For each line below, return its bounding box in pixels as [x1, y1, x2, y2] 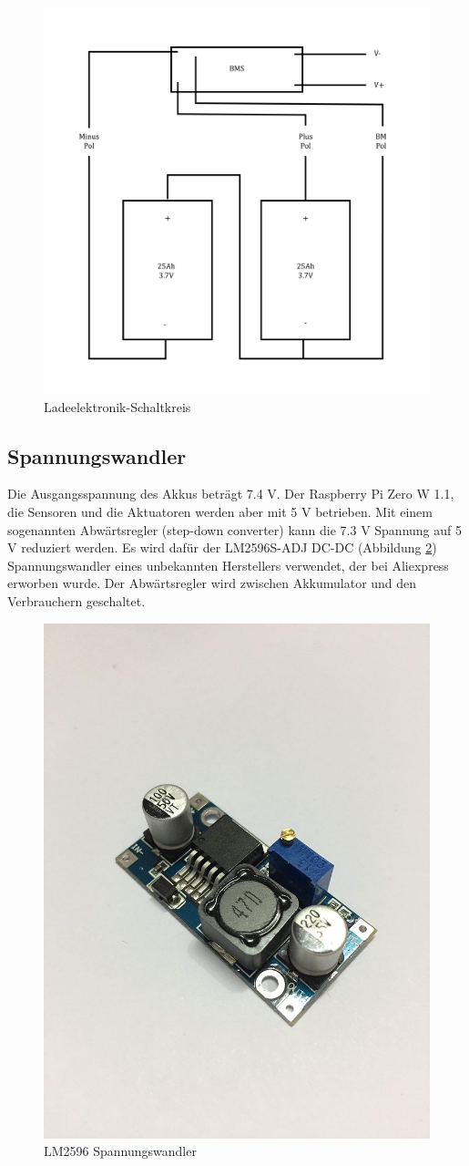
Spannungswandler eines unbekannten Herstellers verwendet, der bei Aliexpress [7, 555, 449, 574]
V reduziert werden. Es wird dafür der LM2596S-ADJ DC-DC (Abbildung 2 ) [7, 538, 437, 557]
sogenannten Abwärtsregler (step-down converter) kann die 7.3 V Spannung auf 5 [7, 520, 462, 539]
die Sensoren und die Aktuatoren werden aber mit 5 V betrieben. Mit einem [7, 501, 433, 521]
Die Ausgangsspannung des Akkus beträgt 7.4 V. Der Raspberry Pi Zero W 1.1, [7, 484, 454, 503]
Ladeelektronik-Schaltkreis [44, 397, 191, 416]
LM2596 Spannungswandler [44, 1141, 197, 1161]
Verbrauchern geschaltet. [7, 591, 146, 610]
